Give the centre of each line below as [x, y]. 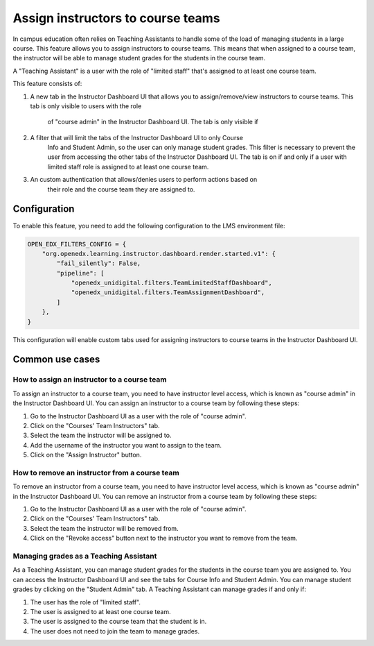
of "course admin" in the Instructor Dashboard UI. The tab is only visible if [153, 122]
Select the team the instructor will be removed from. [105, 528]
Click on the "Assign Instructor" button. [86, 455]
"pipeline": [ [80, 273]
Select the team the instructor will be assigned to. [101, 435]
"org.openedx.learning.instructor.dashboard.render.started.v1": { [159, 254]
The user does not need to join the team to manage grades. [115, 631]
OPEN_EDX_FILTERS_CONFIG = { [77, 244]
